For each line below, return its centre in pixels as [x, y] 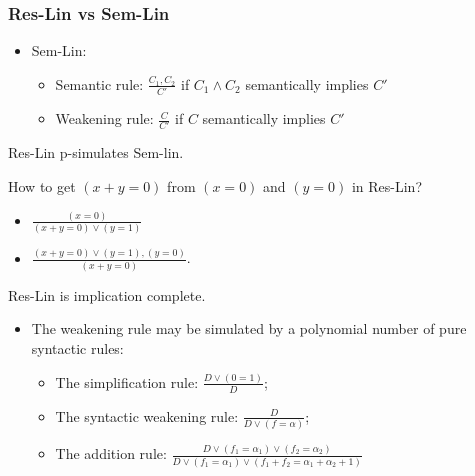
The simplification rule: [127, 381]
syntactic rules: [77, 348]
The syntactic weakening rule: [147, 415]
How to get [42, 186]
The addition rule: [111, 453]
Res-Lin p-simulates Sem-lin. [96, 152]
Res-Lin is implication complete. [107, 294]
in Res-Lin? [386, 186]
